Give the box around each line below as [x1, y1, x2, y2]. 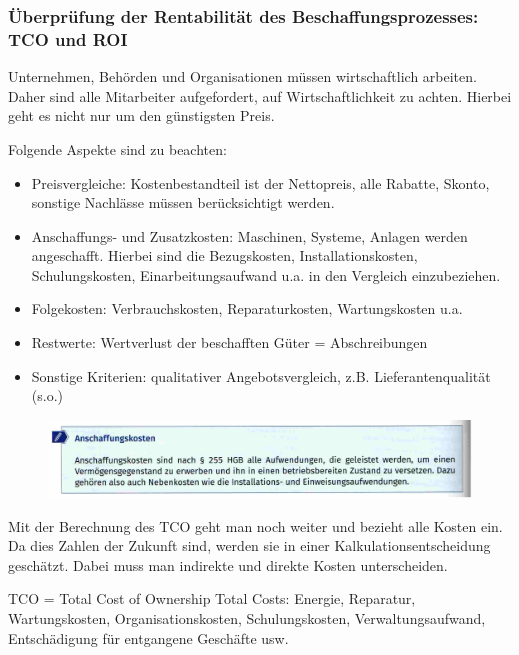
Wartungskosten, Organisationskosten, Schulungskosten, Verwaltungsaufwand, [8, 608, 486, 629]
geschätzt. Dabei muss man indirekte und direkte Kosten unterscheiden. [8, 554, 448, 575]
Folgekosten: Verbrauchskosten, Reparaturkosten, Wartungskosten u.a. [31, 298, 463, 319]
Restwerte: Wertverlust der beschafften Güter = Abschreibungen [31, 332, 428, 353]
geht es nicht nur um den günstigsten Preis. [8, 105, 275, 126]
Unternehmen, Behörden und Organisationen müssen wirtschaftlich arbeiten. [8, 66, 477, 87]
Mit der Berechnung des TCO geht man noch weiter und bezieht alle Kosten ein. [8, 515, 503, 536]
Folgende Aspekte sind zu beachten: [8, 138, 227, 159]
